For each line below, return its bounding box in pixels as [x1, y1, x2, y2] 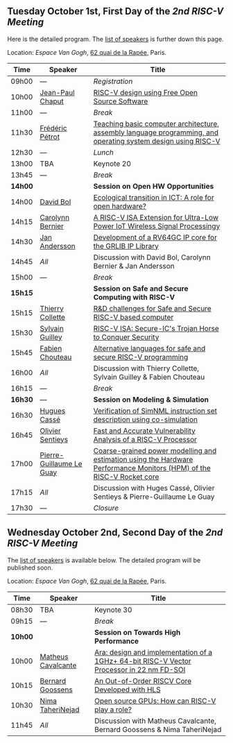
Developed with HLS [94, 685, 161, 694]
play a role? [94, 704, 132, 714]
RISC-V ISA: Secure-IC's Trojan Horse [93, 323, 220, 333]
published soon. [7, 563, 53, 572]
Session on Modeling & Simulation [93, 395, 209, 404]
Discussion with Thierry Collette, [93, 364, 200, 373]
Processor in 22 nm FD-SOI [94, 665, 186, 674]
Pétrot [40, 132, 60, 142]
